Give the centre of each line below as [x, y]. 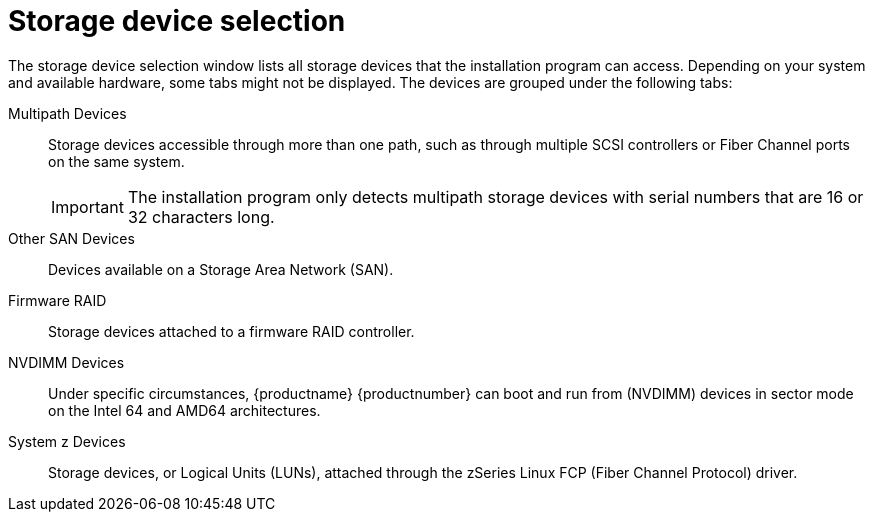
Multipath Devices [67, 113]
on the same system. [116, 161]
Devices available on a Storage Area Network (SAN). [221, 269]
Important [87, 206]
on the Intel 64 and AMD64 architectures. [184, 410]
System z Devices [67, 441]
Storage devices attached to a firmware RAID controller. [231, 331]
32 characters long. [201, 216]
